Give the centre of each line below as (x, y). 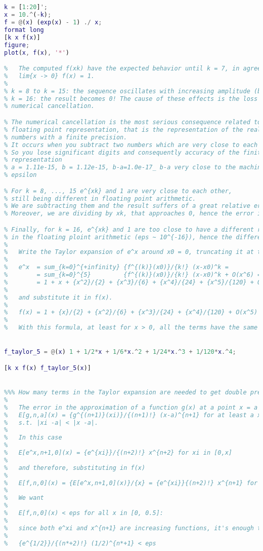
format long (24, 30)
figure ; (17, 45)
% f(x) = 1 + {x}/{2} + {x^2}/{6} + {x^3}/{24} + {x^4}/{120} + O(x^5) (131, 313)
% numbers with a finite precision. (66, 137)
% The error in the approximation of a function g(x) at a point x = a (131, 407)
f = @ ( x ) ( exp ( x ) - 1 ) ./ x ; (53, 23)
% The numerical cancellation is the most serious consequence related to (133, 122)
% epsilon (20, 175)
